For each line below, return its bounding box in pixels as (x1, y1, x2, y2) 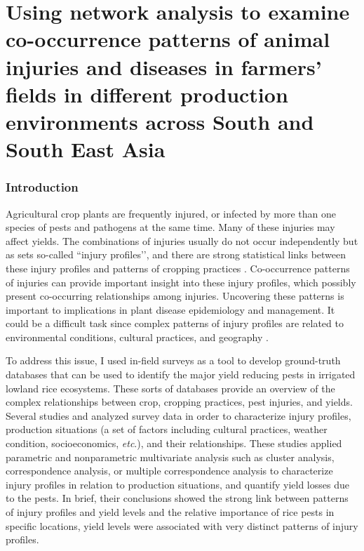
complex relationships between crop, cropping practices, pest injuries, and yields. (6, 394, 353, 409)
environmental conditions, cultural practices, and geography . (6, 329, 269, 344)
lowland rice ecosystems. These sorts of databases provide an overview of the (6, 380, 335, 395)
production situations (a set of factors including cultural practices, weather (6, 422, 328, 437)
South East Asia (6, 135, 166, 164)
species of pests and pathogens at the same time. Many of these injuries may (6, 220, 335, 234)
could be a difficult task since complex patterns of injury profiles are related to (6, 316, 344, 331)
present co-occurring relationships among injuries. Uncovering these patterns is (6, 288, 344, 303)
